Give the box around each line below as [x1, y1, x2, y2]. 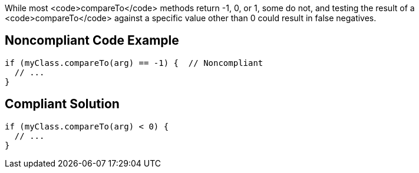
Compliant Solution [5, 97, 120, 112]
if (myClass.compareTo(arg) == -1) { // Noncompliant [5, 58, 263, 68]
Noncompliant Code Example [5, 33, 179, 48]
